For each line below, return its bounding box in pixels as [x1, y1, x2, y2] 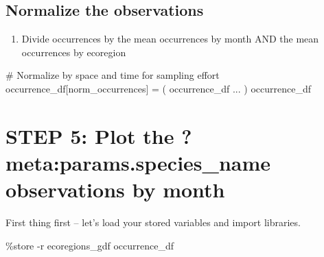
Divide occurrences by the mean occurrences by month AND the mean [21, 32, 319, 46]
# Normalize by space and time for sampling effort [5, 68, 220, 82]
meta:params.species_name [5, 148, 271, 176]
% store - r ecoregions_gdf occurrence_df [5, 238, 174, 252]
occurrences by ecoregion [21, 45, 126, 59]
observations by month [5, 175, 225, 204]
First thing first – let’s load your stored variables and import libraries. [5, 215, 301, 230]
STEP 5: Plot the [5, 121, 174, 149]
